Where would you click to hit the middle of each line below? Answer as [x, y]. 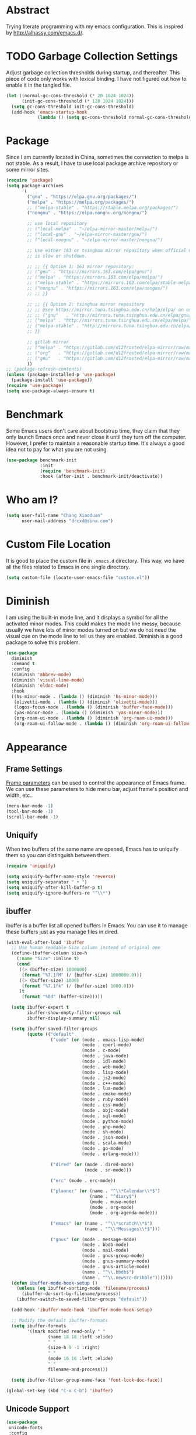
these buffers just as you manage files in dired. [62, 931]
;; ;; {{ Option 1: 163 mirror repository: [80, 266]
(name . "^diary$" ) [113, 1197]
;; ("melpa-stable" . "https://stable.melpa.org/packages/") [103, 208]
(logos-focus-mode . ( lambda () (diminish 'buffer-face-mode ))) [94, 707]
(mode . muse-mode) [113, 1202]
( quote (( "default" [51, 1034]
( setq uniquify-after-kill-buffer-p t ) [55, 888]
